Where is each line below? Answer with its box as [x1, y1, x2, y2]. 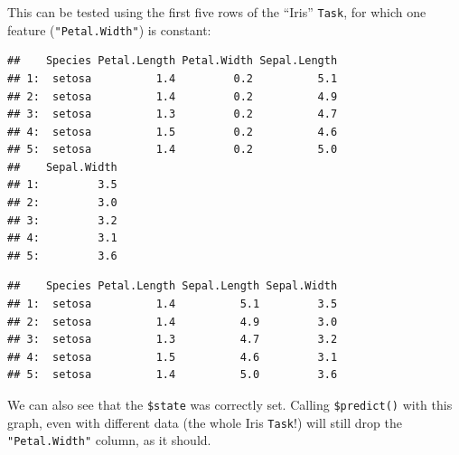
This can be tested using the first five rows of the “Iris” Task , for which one [7, 3, 426, 21]
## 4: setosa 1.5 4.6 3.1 [7, 350, 338, 364]
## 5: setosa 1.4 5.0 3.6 [7, 368, 338, 382]
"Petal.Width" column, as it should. [7, 431, 211, 450]
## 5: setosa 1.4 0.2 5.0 [7, 143, 338, 156]
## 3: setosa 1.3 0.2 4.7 [7, 108, 338, 121]
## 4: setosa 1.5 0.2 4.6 [7, 125, 338, 138]
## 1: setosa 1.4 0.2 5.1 [7, 71, 338, 85]
